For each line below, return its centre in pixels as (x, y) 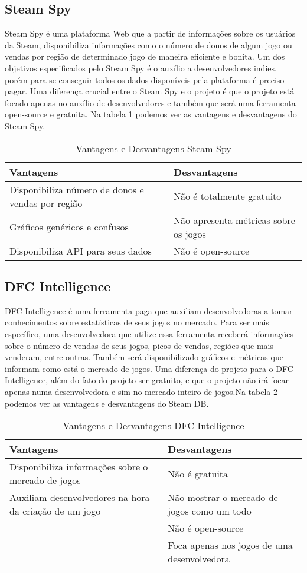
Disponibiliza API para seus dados (81, 251)
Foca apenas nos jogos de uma (230, 545)
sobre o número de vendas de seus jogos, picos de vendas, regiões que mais (139, 345)
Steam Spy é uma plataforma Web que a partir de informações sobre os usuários (150, 33)
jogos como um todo (210, 511)
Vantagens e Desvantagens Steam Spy (153, 148)
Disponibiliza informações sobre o (79, 467)
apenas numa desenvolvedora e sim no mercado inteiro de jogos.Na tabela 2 (141, 391)
